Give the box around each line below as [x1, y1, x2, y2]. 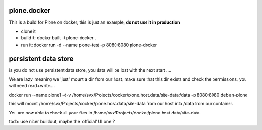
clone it [21, 28, 36, 34]
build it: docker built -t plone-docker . [21, 35, 97, 41]
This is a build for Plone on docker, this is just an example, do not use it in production [9, 19, 180, 25]
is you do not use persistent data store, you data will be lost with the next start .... [9, 67, 172, 73]
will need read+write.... [9, 83, 55, 89]
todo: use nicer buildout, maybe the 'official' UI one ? [9, 118, 115, 124]
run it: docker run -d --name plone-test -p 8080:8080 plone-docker [21, 42, 157, 48]
